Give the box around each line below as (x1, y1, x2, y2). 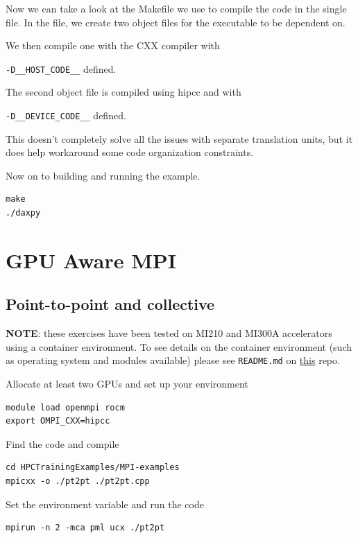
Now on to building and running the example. (6, 168, 201, 182)
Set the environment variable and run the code (6, 496, 204, 511)
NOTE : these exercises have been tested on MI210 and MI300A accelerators (6, 326, 332, 340)
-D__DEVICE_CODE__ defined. (6, 108, 126, 123)
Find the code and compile (6, 436, 119, 451)
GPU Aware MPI (6, 245, 177, 274)
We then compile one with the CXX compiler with (6, 38, 220, 53)
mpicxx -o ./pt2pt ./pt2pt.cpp (6, 476, 150, 487)
